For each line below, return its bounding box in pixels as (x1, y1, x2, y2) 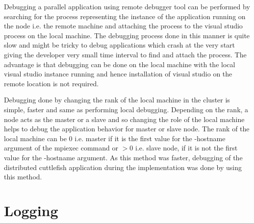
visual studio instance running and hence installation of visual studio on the (4, 69, 232, 79)
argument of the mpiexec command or (4, 143, 119, 153)
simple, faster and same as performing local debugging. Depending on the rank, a (4, 104, 249, 114)
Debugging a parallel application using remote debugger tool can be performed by (4, 1, 250, 11)
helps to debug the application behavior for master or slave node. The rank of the (4, 124, 250, 134)
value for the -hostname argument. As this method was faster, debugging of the (4, 152, 243, 162)
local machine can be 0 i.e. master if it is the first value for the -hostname (4, 133, 226, 143)
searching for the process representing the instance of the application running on (4, 11, 246, 21)
